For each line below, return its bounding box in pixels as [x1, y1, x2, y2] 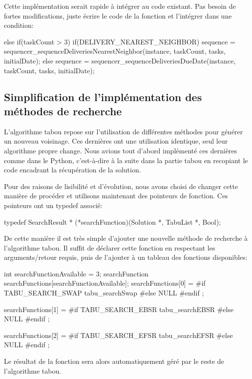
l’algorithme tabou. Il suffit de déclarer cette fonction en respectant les [4, 242, 215, 253]
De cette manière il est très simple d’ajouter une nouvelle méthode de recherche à [4, 233, 248, 243]
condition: [4, 20, 34, 30]
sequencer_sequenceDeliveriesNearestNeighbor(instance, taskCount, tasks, [4, 46, 226, 56]
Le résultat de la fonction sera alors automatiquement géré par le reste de [4, 356, 224, 366]
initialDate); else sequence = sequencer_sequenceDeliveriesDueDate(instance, [4, 55, 236, 65]
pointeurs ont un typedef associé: [4, 200, 103, 210]
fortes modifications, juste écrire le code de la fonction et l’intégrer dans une [4, 10, 232, 21]
